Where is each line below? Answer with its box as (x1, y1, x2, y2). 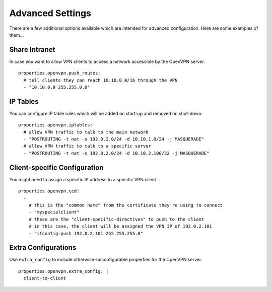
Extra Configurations (9, 243, 77, 252)
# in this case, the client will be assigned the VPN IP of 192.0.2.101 (28, 224, 213, 229)
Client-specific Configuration (9, 163, 104, 172)
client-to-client (23, 275, 66, 281)
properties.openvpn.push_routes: (18, 70, 101, 76)
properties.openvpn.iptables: (18, 122, 93, 128)
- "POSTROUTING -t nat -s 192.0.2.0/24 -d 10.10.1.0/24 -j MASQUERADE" (23, 136, 205, 142)
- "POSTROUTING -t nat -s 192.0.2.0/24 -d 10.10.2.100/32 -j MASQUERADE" (23, 150, 210, 156)
